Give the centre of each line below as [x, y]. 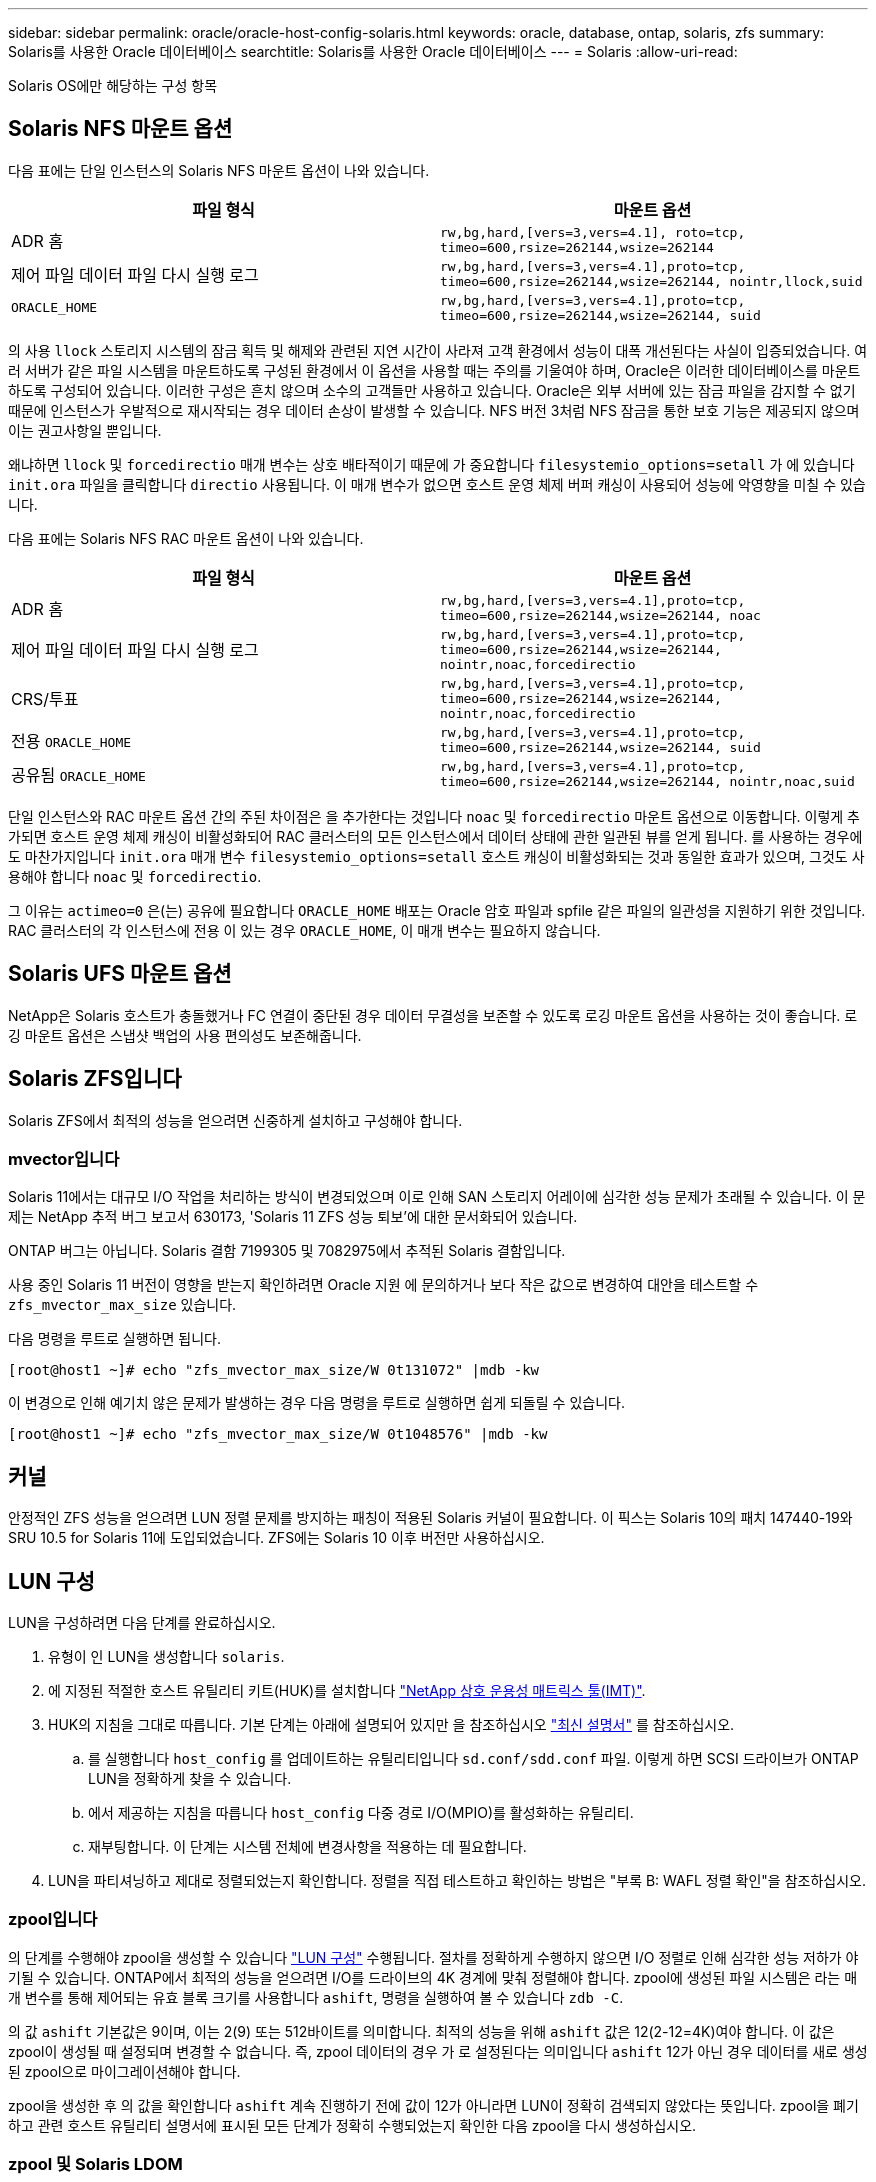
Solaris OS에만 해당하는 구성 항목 [113, 85]
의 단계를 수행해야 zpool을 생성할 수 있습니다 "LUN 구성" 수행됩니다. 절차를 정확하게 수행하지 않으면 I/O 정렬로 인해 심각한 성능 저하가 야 [433, 1957]
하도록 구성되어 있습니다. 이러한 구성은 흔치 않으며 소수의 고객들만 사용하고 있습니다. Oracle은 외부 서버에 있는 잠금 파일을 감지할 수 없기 [432, 390]
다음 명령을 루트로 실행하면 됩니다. [114, 1339]
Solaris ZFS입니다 [95, 1079]
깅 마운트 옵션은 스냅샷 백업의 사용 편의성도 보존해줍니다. [185, 1035]
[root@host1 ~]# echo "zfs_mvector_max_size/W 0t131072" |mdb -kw [274, 1370]
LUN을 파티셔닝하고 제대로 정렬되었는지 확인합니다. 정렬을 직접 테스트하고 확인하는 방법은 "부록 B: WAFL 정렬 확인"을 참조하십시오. [457, 1880]
